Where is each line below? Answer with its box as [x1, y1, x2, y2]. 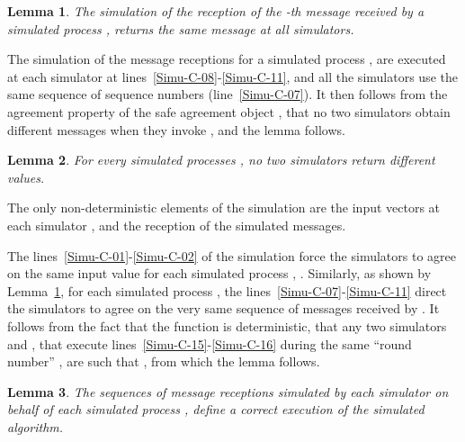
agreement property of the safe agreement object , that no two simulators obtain [7, 102, 451, 121]
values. [7, 167, 45, 186]
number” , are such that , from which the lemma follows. [7, 352, 320, 371]
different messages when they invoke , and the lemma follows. [7, 120, 345, 139]
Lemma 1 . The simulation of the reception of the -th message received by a [7, 2, 425, 20]
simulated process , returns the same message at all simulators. [7, 19, 354, 38]
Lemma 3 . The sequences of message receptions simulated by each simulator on [7, 382, 449, 401]
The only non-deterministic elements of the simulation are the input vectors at [7, 198, 441, 217]
